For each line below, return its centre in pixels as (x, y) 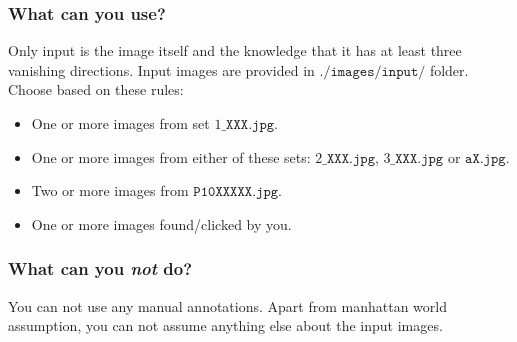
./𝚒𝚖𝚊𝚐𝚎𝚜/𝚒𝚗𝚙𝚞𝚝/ (372, 71)
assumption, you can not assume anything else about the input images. (225, 325)
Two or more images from (110, 190)
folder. (449, 69)
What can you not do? (100, 268)
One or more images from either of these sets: (171, 156)
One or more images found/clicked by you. (161, 223)
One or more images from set (120, 123)
